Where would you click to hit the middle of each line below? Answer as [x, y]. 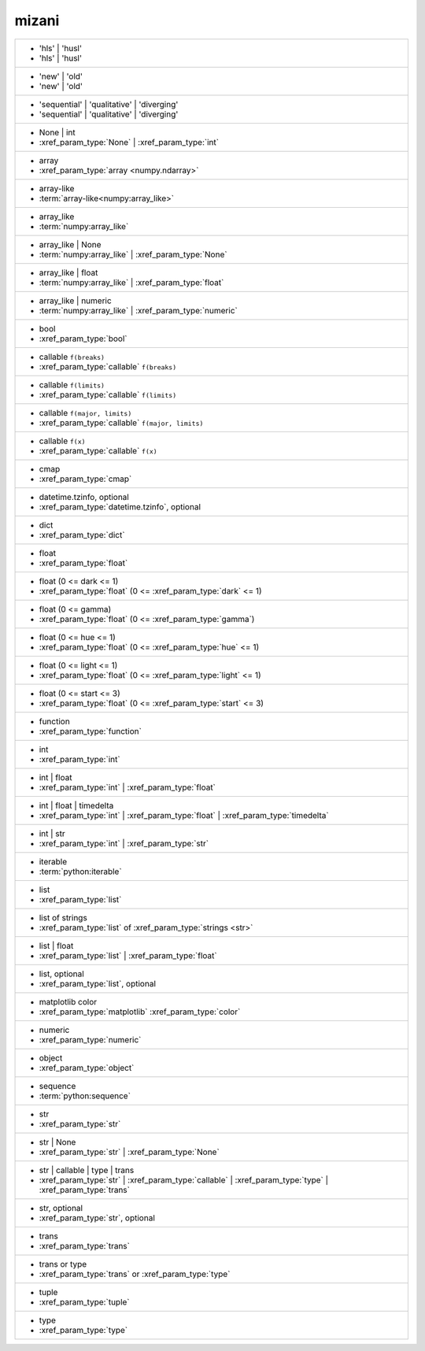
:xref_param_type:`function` [90, 731]
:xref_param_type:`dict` [82, 535]
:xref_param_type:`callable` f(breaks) [108, 366]
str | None [57, 1142]
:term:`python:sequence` [85, 1096]
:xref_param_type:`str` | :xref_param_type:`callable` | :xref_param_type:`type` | [184, 1179]
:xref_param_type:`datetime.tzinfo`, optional [120, 506]
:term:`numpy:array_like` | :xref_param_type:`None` [133, 254]
